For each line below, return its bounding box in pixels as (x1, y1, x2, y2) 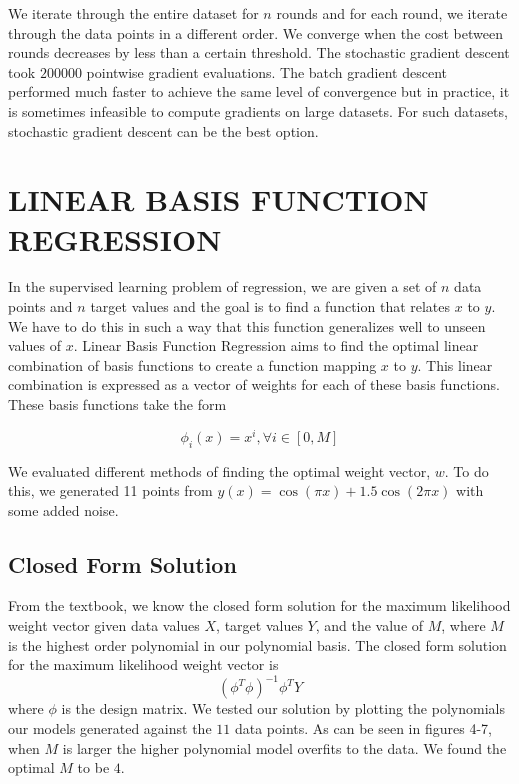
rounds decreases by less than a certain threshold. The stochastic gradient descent (8, 42, 510, 63)
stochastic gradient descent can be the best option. (8, 120, 319, 141)
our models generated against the (8, 717, 212, 738)
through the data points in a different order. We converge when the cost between (8, 22, 503, 43)
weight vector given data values (8, 615, 200, 636)
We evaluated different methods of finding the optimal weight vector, (8, 460, 431, 481)
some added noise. (8, 499, 119, 520)
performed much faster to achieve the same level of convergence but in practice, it (8, 81, 510, 102)
